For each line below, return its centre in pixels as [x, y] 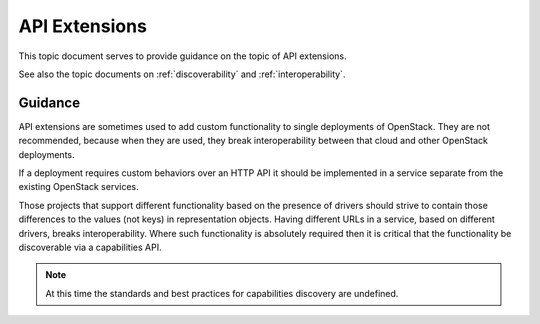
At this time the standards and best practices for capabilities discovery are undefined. [222, 293]
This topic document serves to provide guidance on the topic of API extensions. [182, 56]
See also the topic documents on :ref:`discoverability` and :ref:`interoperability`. [182, 74]
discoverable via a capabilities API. [90, 247]
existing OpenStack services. [78, 187]
